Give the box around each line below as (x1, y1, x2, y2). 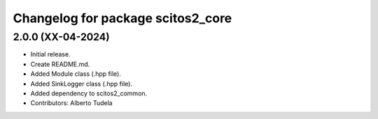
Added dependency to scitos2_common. (30, 89, 148, 97)
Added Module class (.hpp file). (30, 70, 122, 78)
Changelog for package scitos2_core (13, 10, 232, 26)
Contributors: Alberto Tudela (30, 99, 113, 107)
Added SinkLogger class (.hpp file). (30, 79, 133, 88)
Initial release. (30, 50, 71, 58)
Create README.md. (30, 60, 90, 68)
